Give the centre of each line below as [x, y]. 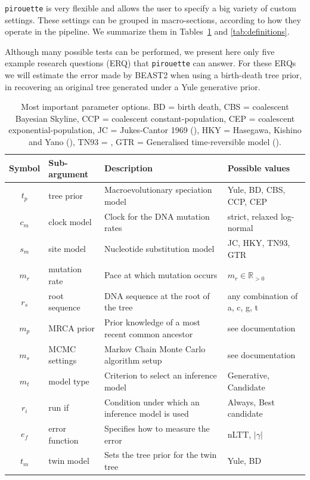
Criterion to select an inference [160, 375]
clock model [70, 222]
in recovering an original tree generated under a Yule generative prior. [133, 86]
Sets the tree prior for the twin [160, 455]
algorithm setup [133, 360]
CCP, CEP [247, 201]
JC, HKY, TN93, [259, 242]
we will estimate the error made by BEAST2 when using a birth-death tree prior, [154, 75]
